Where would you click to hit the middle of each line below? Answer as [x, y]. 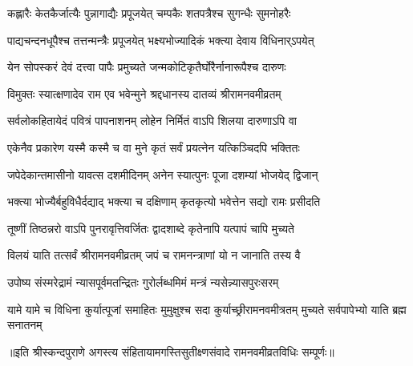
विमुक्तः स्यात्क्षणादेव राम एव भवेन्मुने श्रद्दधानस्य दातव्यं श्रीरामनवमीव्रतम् [144, 93]
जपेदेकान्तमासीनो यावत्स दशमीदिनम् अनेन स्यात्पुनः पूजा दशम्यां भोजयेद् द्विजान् [163, 174]
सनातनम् [25, 325]
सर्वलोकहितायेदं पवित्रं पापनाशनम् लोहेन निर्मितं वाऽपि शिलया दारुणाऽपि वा [152, 121]
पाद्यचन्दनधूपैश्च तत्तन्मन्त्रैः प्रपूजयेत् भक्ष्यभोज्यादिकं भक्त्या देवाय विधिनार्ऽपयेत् [161, 40]
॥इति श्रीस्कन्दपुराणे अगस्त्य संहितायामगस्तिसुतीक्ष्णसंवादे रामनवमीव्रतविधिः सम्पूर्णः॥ [171, 351]
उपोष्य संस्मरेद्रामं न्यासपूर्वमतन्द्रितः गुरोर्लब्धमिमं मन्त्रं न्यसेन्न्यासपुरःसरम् [143, 282]
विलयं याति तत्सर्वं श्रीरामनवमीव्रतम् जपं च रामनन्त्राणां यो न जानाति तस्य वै [154, 255]
